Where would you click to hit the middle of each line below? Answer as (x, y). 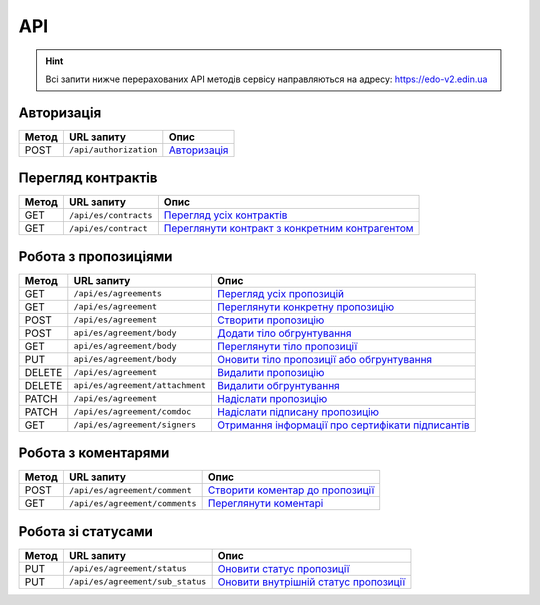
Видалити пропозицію (270, 372)
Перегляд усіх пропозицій (280, 293)
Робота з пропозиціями (95, 256)
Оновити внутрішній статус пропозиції (311, 582)
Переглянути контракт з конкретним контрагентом (288, 228)
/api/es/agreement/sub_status (137, 581)
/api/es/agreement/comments (132, 503)
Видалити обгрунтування (278, 385)
